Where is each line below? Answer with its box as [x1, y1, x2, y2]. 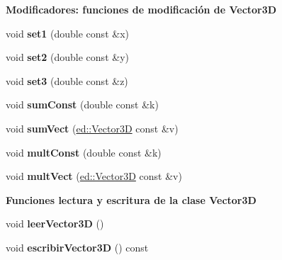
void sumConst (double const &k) [6, 97, 159, 112]
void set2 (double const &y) [6, 50, 129, 64]
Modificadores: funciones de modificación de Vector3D [6, 2, 277, 16]
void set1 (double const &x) [6, 26, 129, 40]
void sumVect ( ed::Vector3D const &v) [6, 120, 179, 135]
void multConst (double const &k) [6, 145, 162, 159]
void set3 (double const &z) [6, 73, 128, 88]
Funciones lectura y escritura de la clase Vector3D [6, 192, 256, 207]
